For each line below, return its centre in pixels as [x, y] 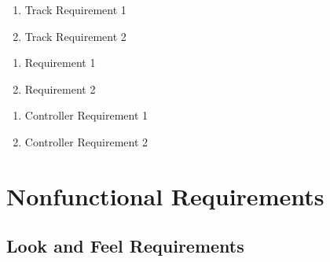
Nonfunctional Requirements [165, 196]
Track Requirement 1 [75, 9]
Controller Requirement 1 [86, 115]
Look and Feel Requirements [125, 246]
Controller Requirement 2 [86, 141]
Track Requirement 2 [75, 36]
